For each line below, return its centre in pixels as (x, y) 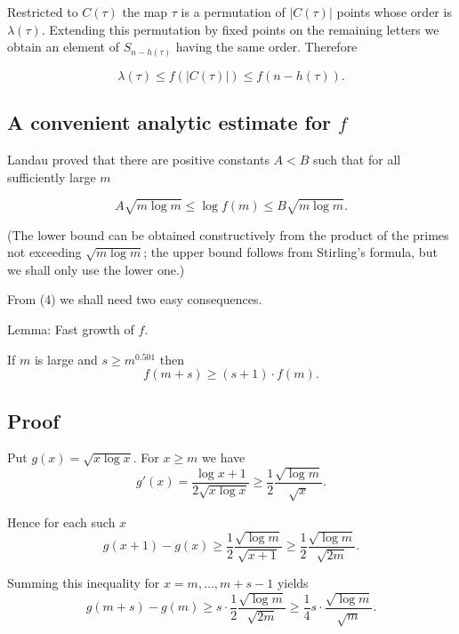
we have (224, 457)
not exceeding (44, 252)
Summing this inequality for (84, 583)
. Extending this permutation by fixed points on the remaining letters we (240, 29)
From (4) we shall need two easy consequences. (135, 299)
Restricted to (43, 12)
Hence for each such (61, 522)
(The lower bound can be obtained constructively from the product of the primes (228, 234)
